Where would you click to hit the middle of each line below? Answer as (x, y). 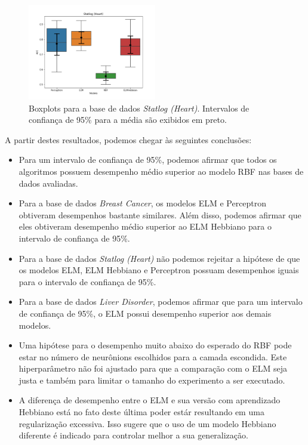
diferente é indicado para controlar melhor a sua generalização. (133, 435)
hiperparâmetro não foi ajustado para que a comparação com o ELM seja (153, 368)
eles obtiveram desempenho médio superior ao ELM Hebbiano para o (145, 226)
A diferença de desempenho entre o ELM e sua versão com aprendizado (150, 400)
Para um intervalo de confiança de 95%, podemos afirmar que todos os (148, 160)
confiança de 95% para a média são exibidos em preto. (128, 120)
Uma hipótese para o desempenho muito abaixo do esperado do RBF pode (155, 345)
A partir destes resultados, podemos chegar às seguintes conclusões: (128, 139)
